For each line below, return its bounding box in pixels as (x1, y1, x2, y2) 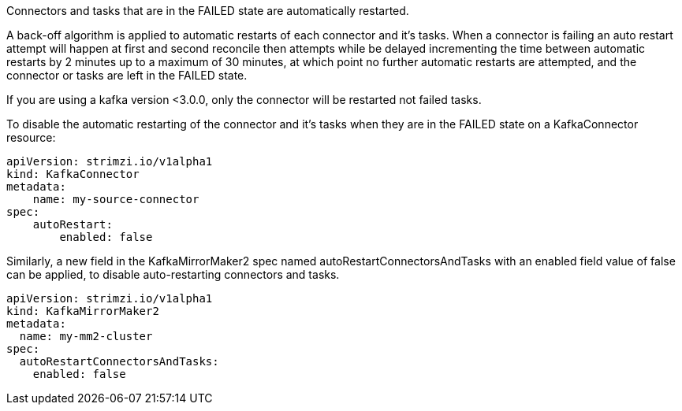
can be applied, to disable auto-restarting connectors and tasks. (6, 268, 340, 281)
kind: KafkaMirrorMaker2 (6, 305, 159, 317)
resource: (6, 131, 56, 144)
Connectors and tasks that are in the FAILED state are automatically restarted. (6, 4, 409, 17)
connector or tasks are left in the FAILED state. (6, 68, 248, 82)
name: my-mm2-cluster (19, 330, 153, 342)
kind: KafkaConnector (6, 168, 140, 180)
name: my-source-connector (32, 193, 199, 205)
